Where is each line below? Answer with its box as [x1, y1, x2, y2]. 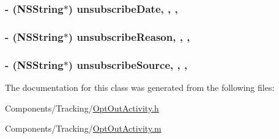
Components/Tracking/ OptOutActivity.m [5, 122, 162, 135]
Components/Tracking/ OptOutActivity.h [5, 101, 159, 114]
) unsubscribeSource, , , [68, 57, 188, 72]
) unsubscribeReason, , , [68, 29, 190, 44]
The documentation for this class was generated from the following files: [5, 80, 275, 93]
